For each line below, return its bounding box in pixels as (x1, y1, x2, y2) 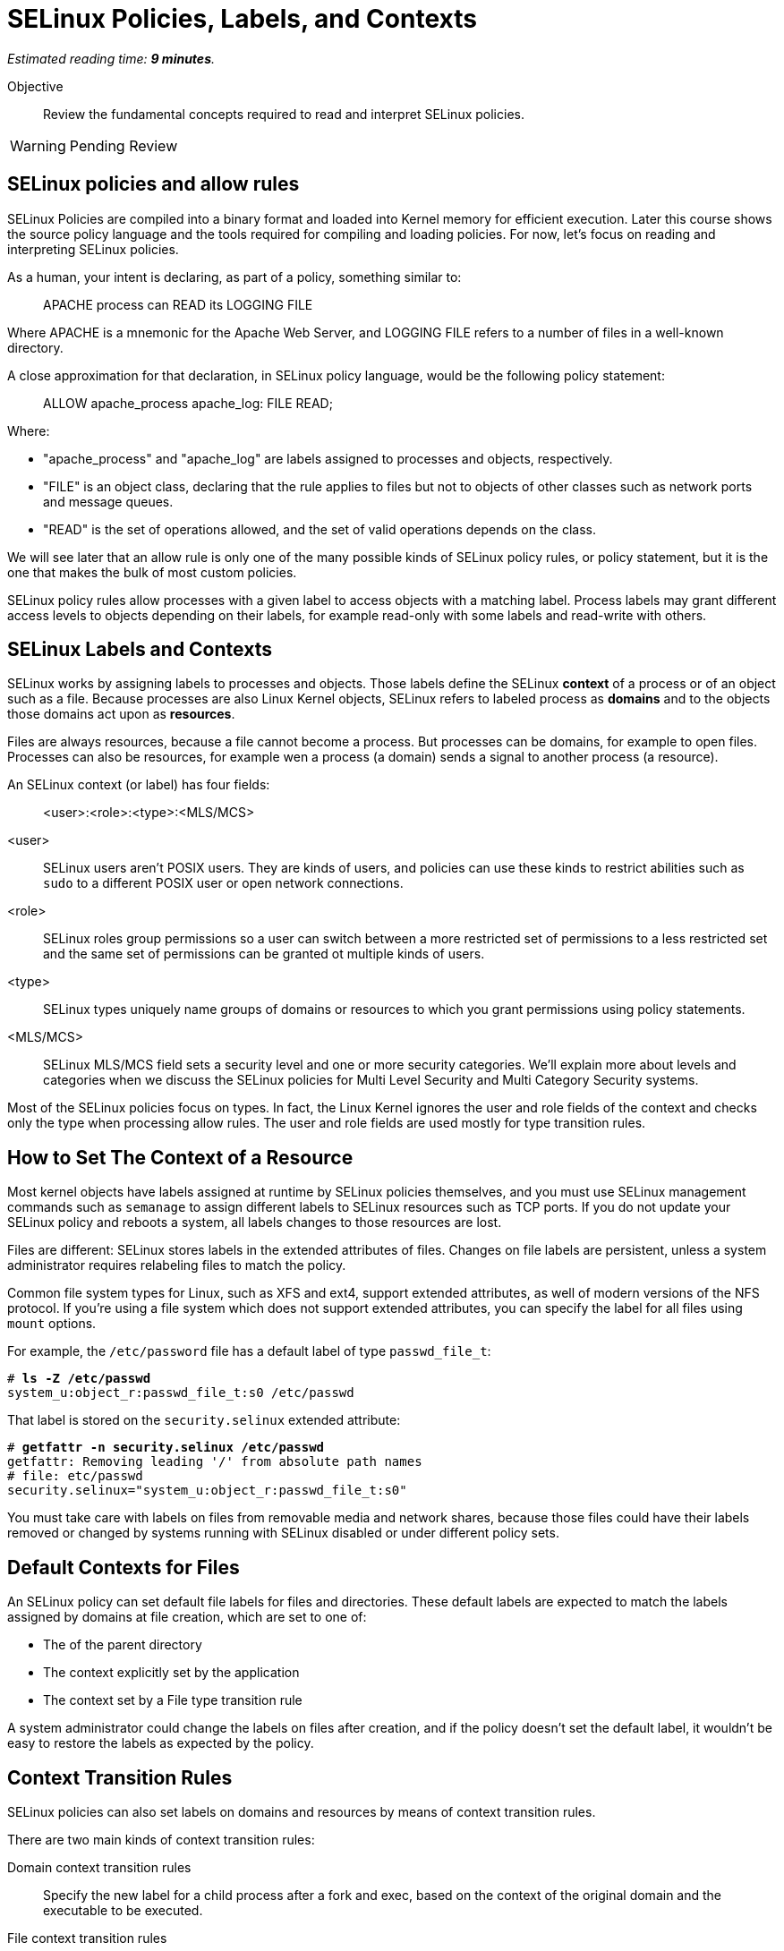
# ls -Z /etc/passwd (7, 1371, 151, 1386)
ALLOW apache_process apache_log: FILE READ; (43, 395, 333, 411)
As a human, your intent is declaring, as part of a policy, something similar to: (7, 268, 462, 285)
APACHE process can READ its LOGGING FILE (43, 296, 313, 312)
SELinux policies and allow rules (7, 173, 300, 196)
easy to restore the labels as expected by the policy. (7, 1735, 314, 1751)
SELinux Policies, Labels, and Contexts (7, 4, 477, 34)
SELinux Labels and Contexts (7, 638, 272, 661)
